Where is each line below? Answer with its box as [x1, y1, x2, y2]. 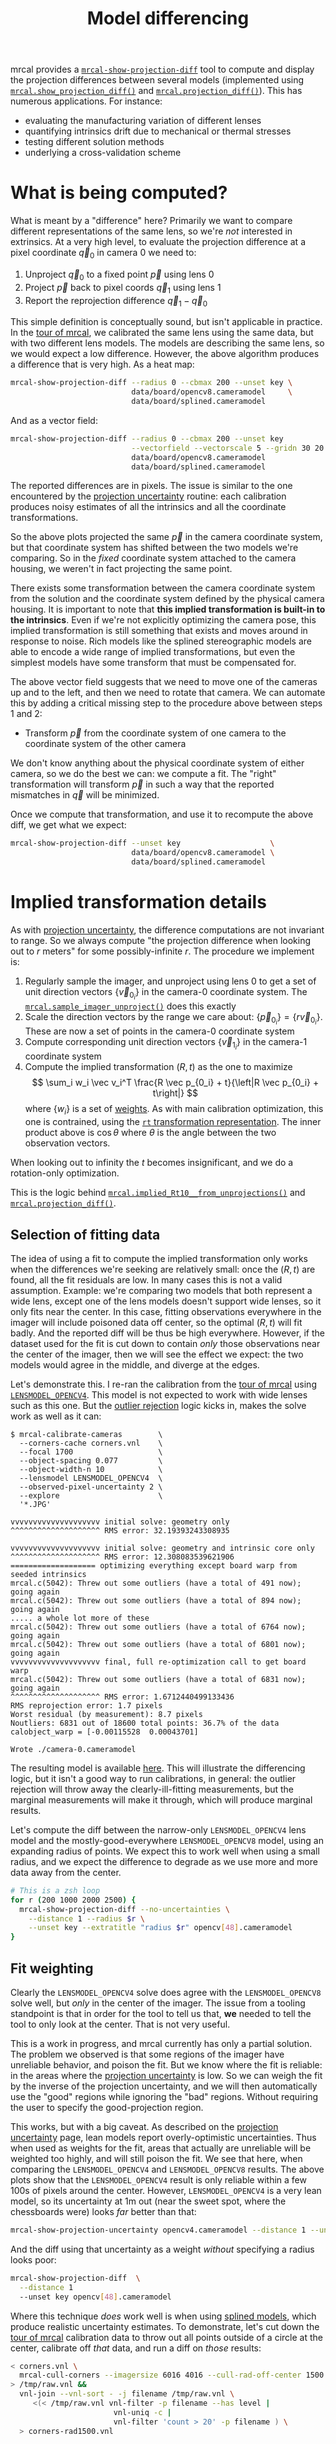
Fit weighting [10, 1960, 94, 1977]
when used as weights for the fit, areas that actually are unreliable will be [10, 2142, 312, 2154]
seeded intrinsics [10, 1569, 87, 1579]
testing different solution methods [24, 136, 165, 148]
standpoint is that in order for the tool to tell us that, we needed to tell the [10, 2008, 312, 2020]
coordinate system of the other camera [24, 738, 187, 750]
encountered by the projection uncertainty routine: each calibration [10, 490, 287, 502]
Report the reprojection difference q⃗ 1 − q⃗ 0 [24, 294, 208, 309]
